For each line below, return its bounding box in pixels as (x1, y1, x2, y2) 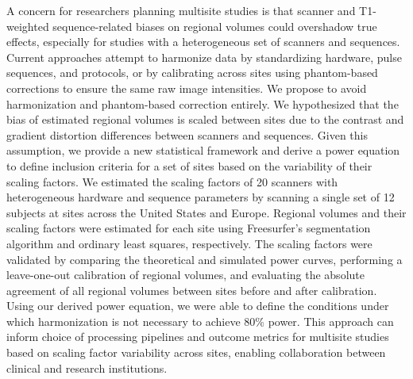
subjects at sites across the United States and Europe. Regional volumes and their (6, 204, 407, 220)
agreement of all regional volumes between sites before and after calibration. (6, 281, 377, 298)
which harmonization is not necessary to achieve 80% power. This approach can (6, 312, 394, 329)
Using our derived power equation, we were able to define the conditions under (6, 297, 389, 314)
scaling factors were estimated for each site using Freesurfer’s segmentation (6, 220, 371, 236)
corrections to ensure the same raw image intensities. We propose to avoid (6, 79, 367, 96)
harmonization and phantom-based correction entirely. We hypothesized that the (6, 95, 399, 112)
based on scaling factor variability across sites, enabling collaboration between (6, 344, 386, 361)
